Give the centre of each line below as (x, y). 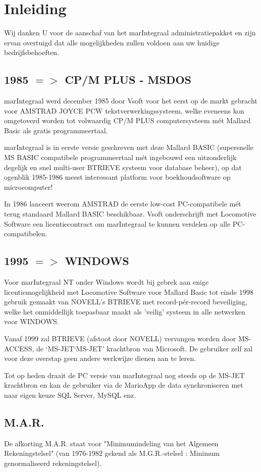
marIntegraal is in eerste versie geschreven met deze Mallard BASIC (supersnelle (129, 147)
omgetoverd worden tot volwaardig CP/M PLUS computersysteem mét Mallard (127, 120)
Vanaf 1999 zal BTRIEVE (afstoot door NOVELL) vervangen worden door (120, 338)
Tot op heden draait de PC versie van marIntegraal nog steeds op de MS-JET (124, 375)
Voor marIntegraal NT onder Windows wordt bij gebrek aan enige (107, 282)
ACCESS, (19, 348)
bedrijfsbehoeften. (32, 52)
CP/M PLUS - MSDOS (128, 80)
